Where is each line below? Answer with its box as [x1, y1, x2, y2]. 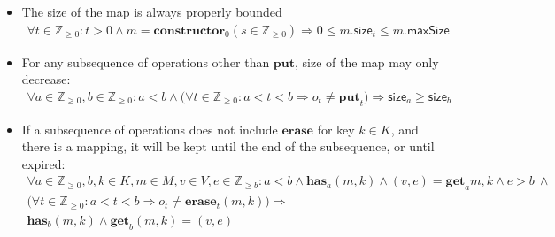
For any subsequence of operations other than [21, 52, 270, 71]
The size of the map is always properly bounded [21, 3, 282, 20]
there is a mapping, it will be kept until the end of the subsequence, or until [21, 137, 435, 156]
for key [317, 119, 355, 138]
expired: [21, 154, 66, 172]
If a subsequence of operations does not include [21, 119, 278, 138]
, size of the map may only [295, 52, 439, 71]
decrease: [21, 70, 71, 88]
